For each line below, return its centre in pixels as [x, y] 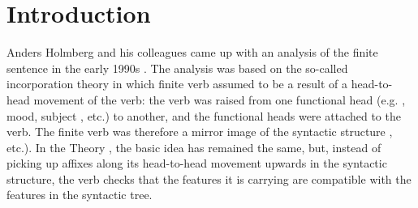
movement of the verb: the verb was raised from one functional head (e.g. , [220, 99]
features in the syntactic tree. [80, 195]
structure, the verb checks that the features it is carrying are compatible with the [209, 178]
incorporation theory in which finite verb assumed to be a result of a [177, 84]
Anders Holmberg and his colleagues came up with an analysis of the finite [192, 52]
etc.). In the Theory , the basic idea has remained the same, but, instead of [194, 147]
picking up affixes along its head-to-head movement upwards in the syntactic [197, 163]
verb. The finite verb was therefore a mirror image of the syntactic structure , [200, 132]
